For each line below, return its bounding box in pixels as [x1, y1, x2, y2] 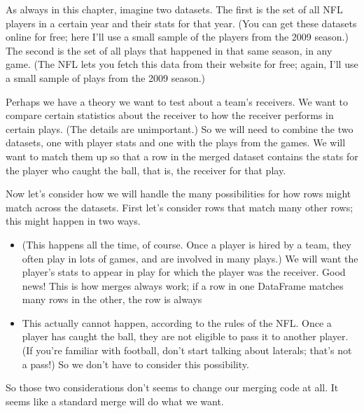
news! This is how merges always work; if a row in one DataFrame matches [22, 278, 344, 293]
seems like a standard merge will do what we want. [6, 393, 224, 408]
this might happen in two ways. [6, 213, 141, 228]
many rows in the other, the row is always [22, 292, 202, 307]
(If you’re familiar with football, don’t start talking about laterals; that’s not [22, 343, 352, 358]
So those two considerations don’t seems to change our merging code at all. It [6, 380, 339, 395]
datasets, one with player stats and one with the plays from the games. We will [6, 135, 346, 150]
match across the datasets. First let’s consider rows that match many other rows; [6, 199, 353, 214]
